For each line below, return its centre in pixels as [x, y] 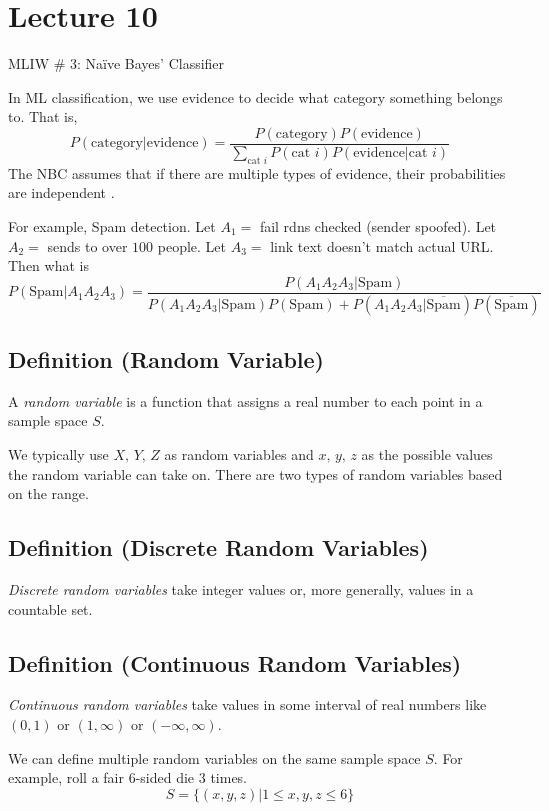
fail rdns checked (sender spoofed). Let [378, 225]
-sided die [165, 777]
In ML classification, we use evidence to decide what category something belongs [255, 96]
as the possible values [427, 454]
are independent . [61, 192]
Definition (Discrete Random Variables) [218, 547]
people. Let [191, 245]
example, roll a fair [66, 777]
